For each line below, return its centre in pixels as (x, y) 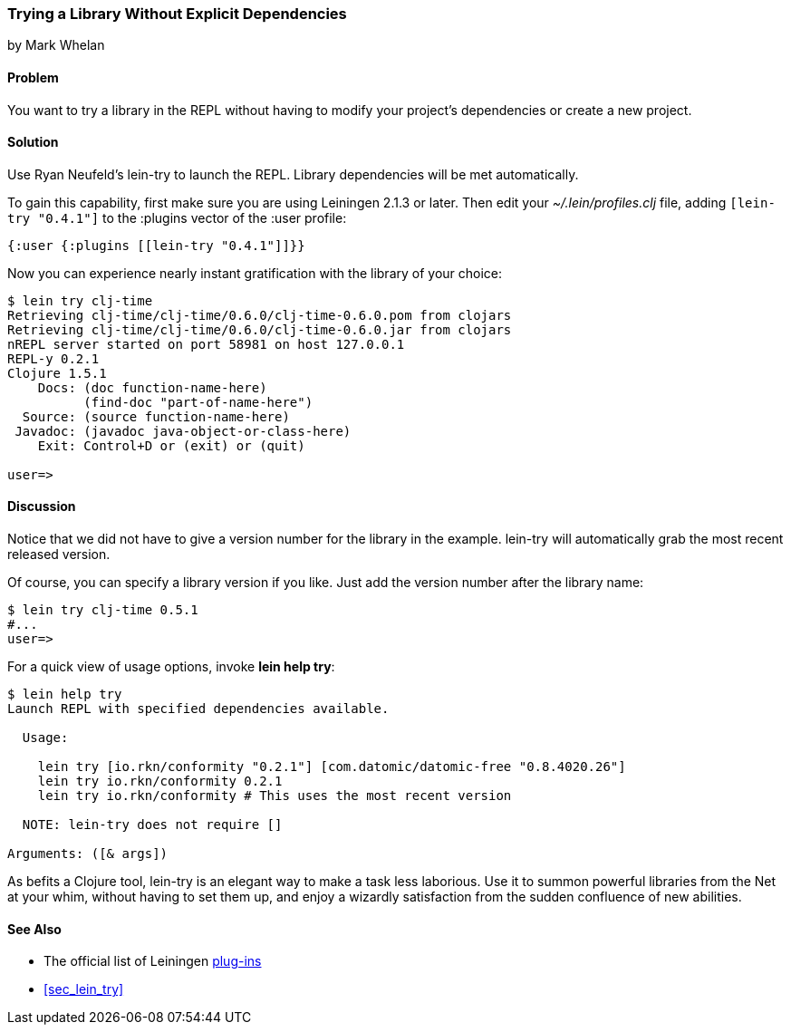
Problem (33, 77)
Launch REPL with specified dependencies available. (198, 709)
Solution (33, 142)
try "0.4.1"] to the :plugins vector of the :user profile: (177, 217)
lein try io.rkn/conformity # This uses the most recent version (275, 796)
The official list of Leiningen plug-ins (153, 961)
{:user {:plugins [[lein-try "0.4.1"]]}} (156, 245)
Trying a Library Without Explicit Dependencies (177, 14)
